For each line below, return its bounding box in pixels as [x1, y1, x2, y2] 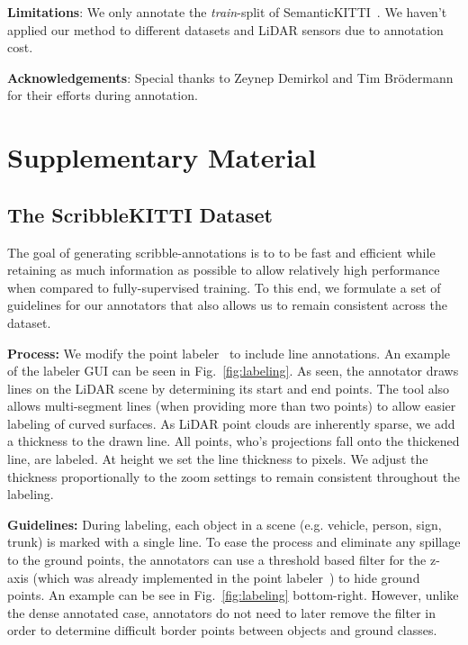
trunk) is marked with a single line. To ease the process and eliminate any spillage [7, 532, 461, 551]
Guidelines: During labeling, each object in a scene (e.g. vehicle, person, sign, [7, 514, 442, 533]
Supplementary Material [7, 139, 317, 176]
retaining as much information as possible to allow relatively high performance [7, 260, 440, 279]
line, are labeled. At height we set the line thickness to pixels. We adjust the [7, 450, 428, 468]
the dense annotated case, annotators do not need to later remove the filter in [7, 603, 436, 622]
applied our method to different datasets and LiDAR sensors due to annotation [7, 20, 444, 39]
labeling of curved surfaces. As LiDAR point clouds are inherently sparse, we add [7, 413, 455, 432]
